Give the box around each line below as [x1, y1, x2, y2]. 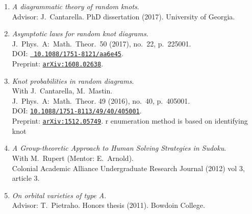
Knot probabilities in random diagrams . [12, 75, 134, 86]
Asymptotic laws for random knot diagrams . [12, 28, 148, 39]
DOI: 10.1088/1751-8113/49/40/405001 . [12, 105, 142, 116]
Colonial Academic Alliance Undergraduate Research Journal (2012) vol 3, [12, 162, 245, 173]
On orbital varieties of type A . [12, 189, 107, 200]
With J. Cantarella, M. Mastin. [12, 85, 113, 96]
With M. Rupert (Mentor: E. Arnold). [12, 152, 134, 163]
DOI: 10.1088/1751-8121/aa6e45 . [12, 48, 123, 59]
